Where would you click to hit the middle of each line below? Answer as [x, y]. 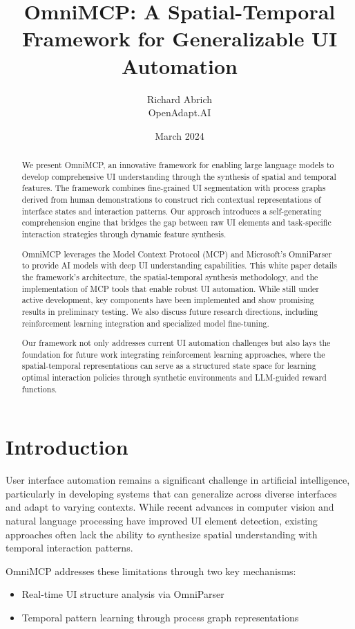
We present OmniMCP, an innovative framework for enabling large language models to [178, 165]
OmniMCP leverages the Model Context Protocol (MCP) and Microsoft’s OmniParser [177, 254]
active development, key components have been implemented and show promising [168, 300]
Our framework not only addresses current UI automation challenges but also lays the [176, 343]
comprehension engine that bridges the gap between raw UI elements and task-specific [176, 222]
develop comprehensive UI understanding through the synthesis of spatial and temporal [179, 176]
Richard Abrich [179, 99]
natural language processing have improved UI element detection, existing [162, 521]
